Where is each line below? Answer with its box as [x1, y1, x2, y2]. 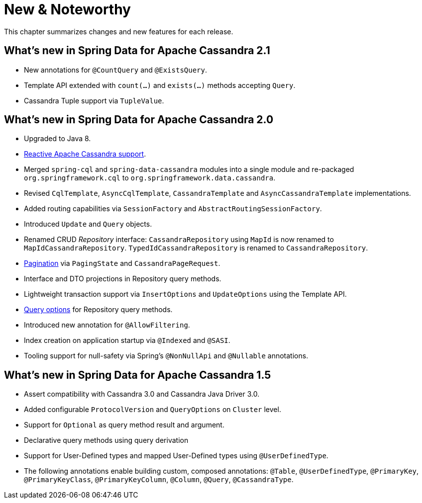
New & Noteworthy [4, 1, 131, 18]
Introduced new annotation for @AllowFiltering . [24, 321, 190, 330]
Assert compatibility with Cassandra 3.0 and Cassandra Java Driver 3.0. [24, 390, 260, 399]
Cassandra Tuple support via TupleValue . [24, 96, 164, 105]
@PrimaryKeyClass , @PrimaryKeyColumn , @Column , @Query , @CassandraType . [24, 475, 294, 484]
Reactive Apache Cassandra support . [24, 150, 146, 159]
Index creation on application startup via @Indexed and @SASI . [24, 336, 230, 345]
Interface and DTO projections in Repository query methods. [24, 274, 221, 283]
